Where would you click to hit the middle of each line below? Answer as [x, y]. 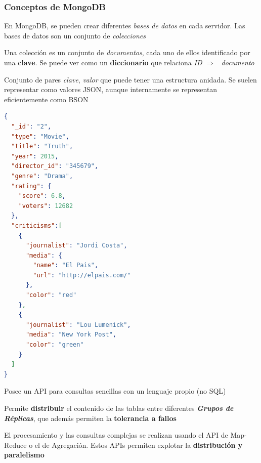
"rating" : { [31, 186]
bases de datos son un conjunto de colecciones [75, 35]
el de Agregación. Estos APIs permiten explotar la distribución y [139, 445]
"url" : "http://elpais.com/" [82, 275]
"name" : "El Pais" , [66, 265]
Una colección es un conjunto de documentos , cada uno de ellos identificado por [127, 52]
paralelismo [24, 455]
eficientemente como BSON [46, 99]
